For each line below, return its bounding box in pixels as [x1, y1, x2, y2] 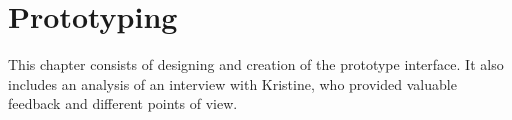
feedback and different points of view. [8, 93, 238, 114]
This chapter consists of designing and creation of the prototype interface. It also [8, 54, 504, 75]
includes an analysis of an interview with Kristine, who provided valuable [8, 73, 457, 94]
